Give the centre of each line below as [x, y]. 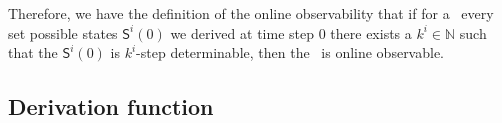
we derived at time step [242, 32]
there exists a [371, 32]
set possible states [63, 32]
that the [33, 52]
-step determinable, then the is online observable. [290, 52]
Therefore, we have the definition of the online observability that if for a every [251, 13]
